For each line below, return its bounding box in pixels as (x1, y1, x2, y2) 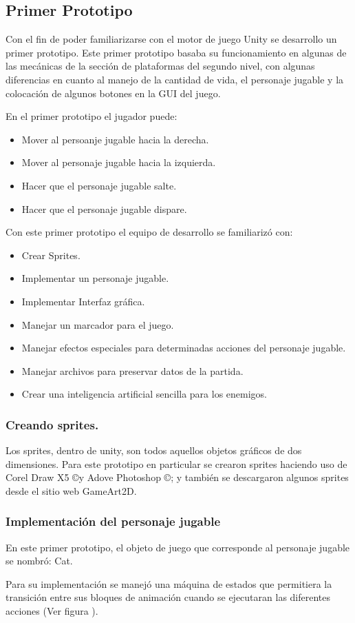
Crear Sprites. (21, 247, 80, 262)
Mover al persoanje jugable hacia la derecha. (21, 132, 209, 146)
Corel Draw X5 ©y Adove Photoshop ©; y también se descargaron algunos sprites (6, 470, 349, 484)
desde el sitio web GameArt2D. (6, 483, 137, 498)
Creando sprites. (6, 416, 99, 433)
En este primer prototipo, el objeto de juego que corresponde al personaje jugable (6, 540, 350, 554)
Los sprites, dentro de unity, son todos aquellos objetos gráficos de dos (6, 443, 302, 458)
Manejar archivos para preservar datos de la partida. (21, 363, 244, 378)
